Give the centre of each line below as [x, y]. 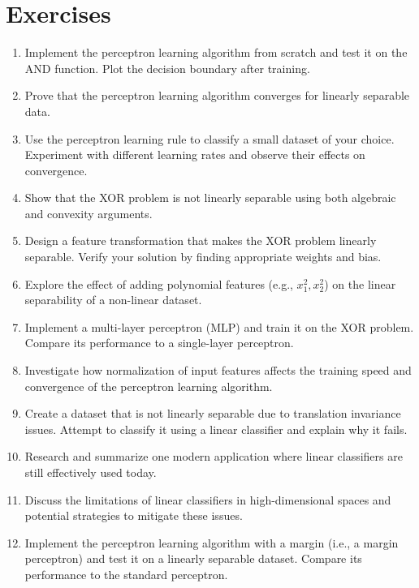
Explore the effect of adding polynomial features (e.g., [159, 283]
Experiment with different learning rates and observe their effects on [195, 155]
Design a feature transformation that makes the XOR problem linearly [201, 240]
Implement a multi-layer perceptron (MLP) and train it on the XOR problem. [219, 326]
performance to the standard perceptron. [126, 574]
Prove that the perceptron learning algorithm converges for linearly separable [217, 95]
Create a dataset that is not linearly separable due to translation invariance [213, 413]
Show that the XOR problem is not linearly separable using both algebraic [210, 197]
